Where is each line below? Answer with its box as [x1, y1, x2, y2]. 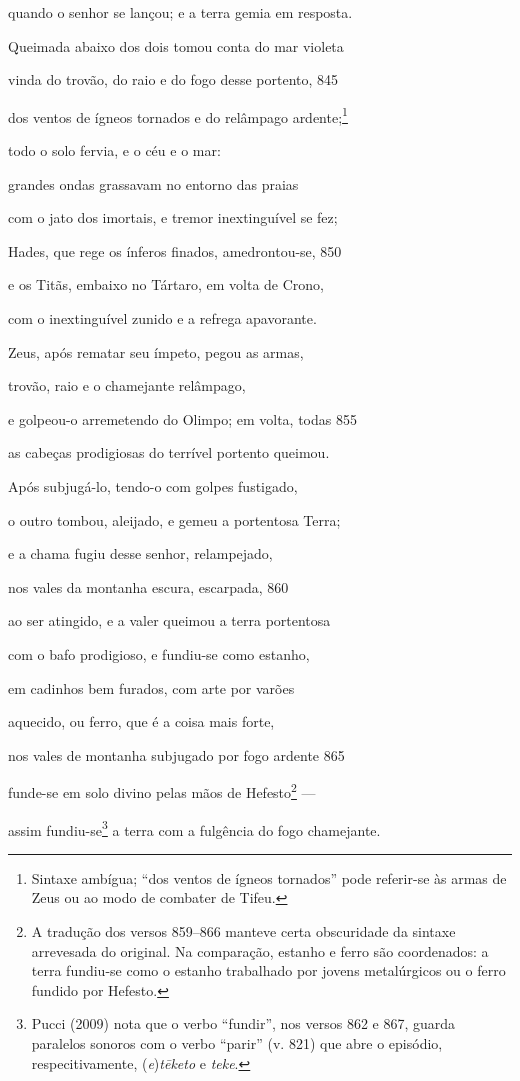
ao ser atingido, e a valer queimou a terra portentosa [8, 610, 331, 631]
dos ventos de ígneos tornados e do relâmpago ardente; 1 [8, 103, 348, 127]
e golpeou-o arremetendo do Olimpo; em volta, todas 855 [8, 408, 357, 429]
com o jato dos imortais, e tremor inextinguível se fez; [8, 207, 338, 228]
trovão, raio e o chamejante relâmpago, [8, 375, 246, 396]
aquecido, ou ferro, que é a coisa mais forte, [8, 711, 275, 732]
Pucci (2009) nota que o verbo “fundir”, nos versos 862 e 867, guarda [31, 1013, 456, 1034]
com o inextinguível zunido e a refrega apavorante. [8, 308, 317, 328]
